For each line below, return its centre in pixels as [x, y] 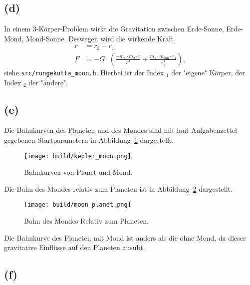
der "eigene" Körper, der [208, 72]
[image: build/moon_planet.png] [78, 205]
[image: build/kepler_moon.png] [78, 156]
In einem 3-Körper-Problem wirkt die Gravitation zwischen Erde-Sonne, [114, 29]
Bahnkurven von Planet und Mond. [78, 172]
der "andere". [48, 82]
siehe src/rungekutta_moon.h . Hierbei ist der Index [84, 72]
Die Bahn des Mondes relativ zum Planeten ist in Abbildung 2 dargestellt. [118, 188]
